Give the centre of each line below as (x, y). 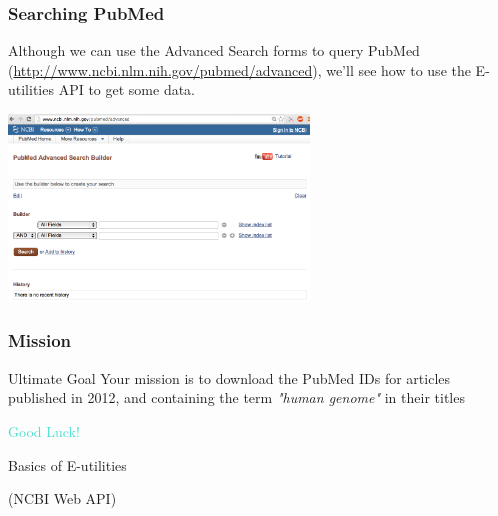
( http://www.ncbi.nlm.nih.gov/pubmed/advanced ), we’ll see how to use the (239, 69)
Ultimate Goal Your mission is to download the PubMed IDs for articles (229, 377)
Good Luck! (44, 430)
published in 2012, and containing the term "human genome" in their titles (236, 397)
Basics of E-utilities (67, 464)
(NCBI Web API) (62, 498)
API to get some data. (126, 89)
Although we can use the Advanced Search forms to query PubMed (214, 50)
